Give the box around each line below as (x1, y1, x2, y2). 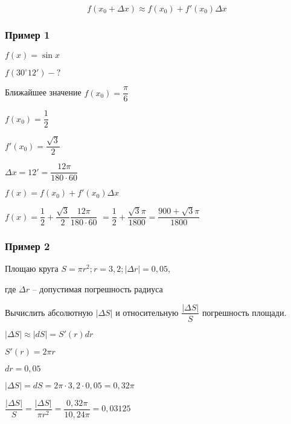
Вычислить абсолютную (5, 306, 93, 318)
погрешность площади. (202, 306, 287, 318)
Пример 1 (5, 27, 50, 42)
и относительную (115, 306, 179, 318)
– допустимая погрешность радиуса (32, 282, 163, 295)
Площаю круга (5, 262, 59, 275)
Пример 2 (5, 239, 50, 254)
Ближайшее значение (5, 86, 82, 98)
